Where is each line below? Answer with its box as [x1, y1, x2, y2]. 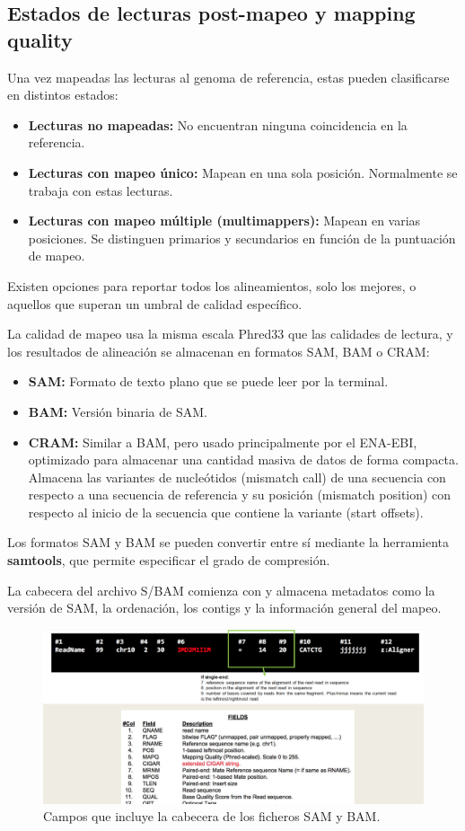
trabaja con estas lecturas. [28, 181, 173, 199]
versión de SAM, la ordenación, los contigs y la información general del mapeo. [7, 598, 442, 617]
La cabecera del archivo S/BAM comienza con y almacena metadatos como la [7, 580, 435, 599]
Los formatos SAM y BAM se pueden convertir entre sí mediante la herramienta [7, 533, 450, 552]
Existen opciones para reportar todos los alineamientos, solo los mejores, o [7, 276, 417, 295]
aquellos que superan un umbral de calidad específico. [7, 294, 303, 313]
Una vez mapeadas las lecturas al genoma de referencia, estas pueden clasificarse [7, 67, 450, 86]
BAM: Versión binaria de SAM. [28, 402, 207, 420]
